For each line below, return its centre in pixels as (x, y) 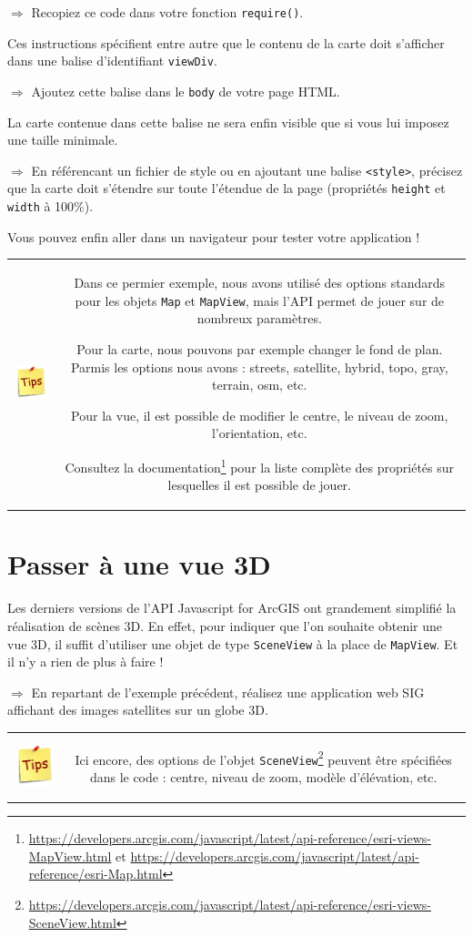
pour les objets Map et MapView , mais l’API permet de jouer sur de (260, 300)
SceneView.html (72, 922)
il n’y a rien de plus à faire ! (86, 662)
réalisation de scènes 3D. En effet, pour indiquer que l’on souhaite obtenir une (225, 625)
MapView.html (70, 856)
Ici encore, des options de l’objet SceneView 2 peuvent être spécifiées (263, 758)
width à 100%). (50, 206)
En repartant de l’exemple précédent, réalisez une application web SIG (228, 692)
